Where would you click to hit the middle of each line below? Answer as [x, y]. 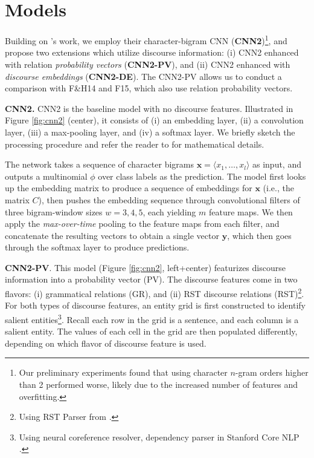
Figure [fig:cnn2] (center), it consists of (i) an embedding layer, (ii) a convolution [154, 120]
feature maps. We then [251, 211]
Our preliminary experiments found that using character [123, 372]
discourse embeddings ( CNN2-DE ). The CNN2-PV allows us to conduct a [143, 76]
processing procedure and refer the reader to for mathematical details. [135, 144]
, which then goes [259, 235]
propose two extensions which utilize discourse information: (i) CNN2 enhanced [152, 52]
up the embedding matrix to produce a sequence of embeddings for [129, 188]
